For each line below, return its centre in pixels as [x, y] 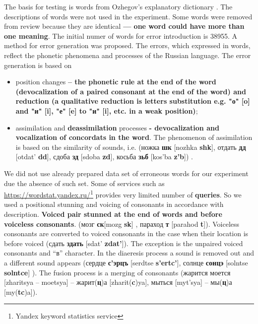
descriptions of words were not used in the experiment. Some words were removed [128, 16]
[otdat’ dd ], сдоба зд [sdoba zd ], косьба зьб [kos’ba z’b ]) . [104, 157]
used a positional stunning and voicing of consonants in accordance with [114, 204]
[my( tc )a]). [21, 292]
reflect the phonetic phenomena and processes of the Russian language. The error [128, 55]
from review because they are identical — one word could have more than [124, 26]
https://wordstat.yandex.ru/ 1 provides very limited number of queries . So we [123, 194]
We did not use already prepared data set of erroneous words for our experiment [126, 173]
